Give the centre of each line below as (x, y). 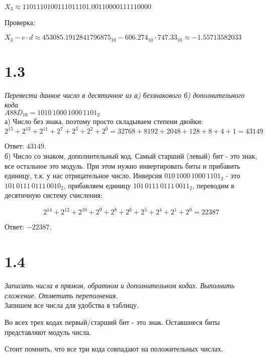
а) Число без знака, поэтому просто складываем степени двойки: (104, 121)
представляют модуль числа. (48, 332)
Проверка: (20, 22)
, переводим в (213, 185)
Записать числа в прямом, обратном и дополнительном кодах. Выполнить (120, 285)
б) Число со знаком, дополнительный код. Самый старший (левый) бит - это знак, (131, 155)
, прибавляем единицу (97, 185)
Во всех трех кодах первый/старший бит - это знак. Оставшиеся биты (112, 322)
